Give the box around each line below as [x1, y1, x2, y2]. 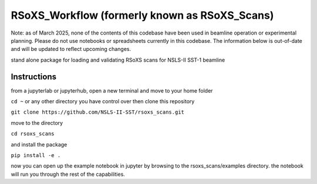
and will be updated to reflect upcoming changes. [11, 46, 131, 53]
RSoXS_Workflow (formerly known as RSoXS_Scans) [11, 9, 274, 22]
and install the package [11, 141, 68, 148]
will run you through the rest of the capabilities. [11, 171, 126, 178]
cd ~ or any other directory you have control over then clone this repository [11, 98, 195, 105]
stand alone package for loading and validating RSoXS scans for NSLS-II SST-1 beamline [11, 56, 225, 63]
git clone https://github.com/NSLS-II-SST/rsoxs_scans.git [11, 109, 185, 115]
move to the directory [11, 119, 63, 126]
